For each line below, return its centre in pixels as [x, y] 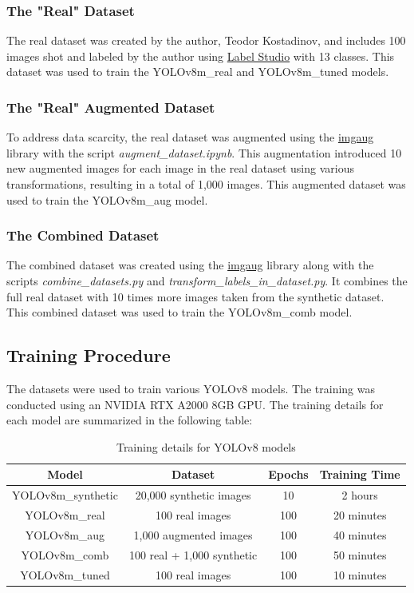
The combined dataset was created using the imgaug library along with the [190, 265]
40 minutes [360, 534]
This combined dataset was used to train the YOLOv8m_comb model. [179, 312]
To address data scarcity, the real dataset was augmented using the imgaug [190, 137]
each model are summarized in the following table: [130, 420]
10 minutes [360, 574]
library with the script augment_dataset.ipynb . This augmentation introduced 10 [204, 152]
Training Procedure [89, 355]
